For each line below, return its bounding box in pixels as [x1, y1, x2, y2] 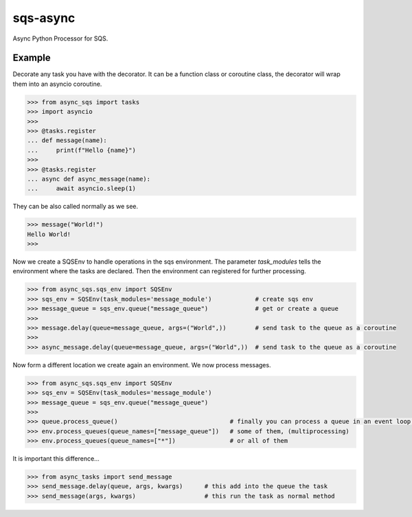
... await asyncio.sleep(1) [27, 185, 137, 192]
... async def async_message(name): [27, 175, 151, 183]
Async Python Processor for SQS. [12, 34, 108, 43]
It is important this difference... [12, 455, 100, 463]
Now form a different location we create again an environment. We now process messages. [12, 360, 271, 369]
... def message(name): [27, 137, 108, 144]
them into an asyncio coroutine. [12, 80, 102, 88]
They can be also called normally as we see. [12, 203, 139, 211]
